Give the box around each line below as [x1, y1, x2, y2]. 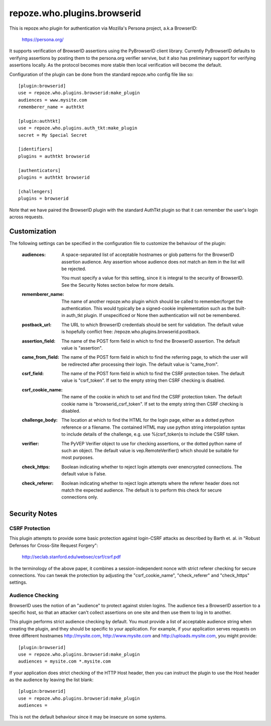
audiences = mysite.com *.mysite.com [18, 659, 111, 664]
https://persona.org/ [22, 36, 64, 42]
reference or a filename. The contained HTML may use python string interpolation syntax [61, 424, 245, 430]
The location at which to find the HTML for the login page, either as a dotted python [61, 417, 234, 423]
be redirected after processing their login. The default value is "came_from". [61, 361, 219, 367]
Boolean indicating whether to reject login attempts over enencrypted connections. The [61, 463, 242, 470]
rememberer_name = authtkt [18, 104, 85, 110]
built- [235, 305, 246, 311]
